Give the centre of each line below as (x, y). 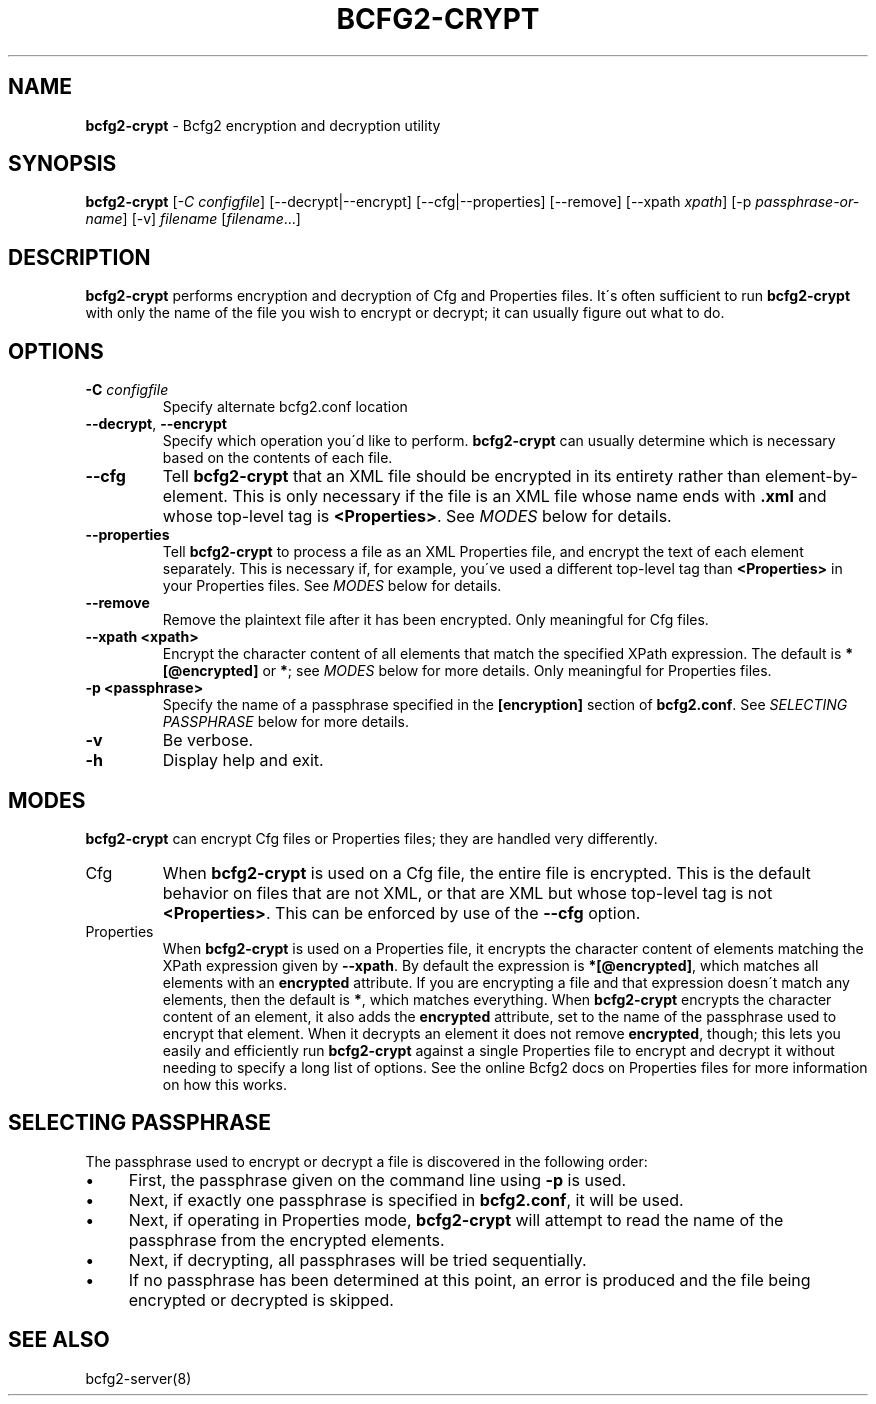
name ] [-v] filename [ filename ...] (193, 219)
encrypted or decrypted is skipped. (261, 1299)
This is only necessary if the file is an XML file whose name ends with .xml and (529, 496)
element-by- (811, 476)
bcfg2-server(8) (138, 1378)
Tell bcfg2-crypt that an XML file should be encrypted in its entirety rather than (461, 476)
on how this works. (224, 1084)
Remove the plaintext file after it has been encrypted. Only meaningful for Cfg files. (435, 620)
